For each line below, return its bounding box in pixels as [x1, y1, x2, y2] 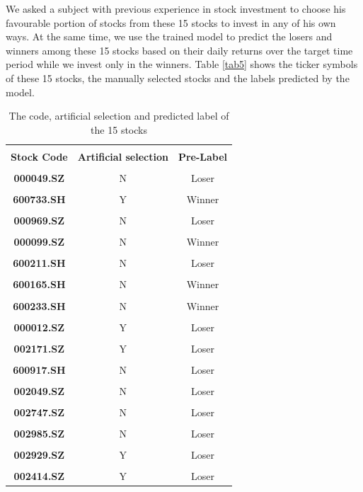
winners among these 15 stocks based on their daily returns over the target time [6, 42, 353, 57]
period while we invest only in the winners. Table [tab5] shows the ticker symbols [6, 57, 358, 71]
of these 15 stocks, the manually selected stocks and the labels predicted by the [6, 70, 350, 85]
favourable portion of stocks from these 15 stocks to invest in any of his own [6, 15, 336, 30]
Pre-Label [178, 149, 228, 164]
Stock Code [11, 149, 68, 164]
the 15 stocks [91, 122, 147, 137]
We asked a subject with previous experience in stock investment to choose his [6, 1, 346, 16]
